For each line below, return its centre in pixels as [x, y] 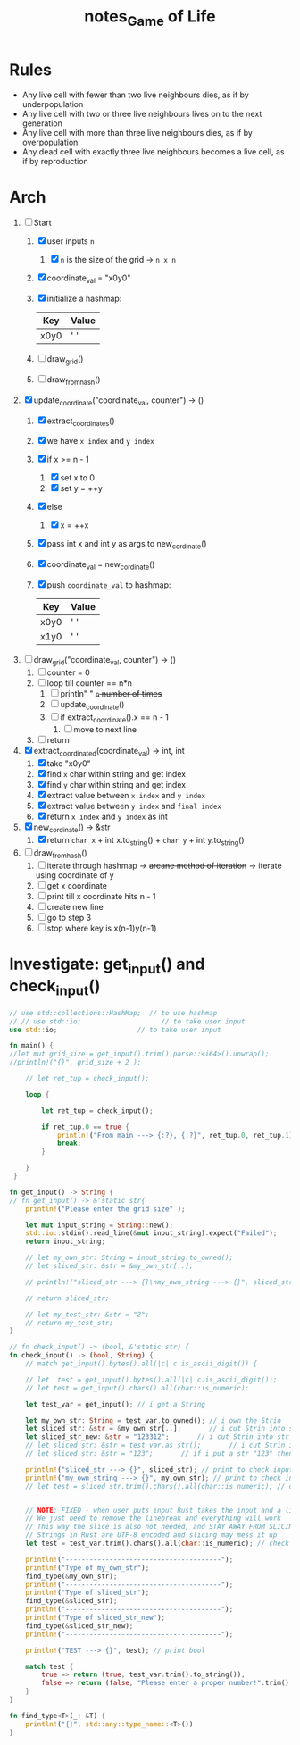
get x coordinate [77, 885]
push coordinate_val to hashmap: [109, 585]
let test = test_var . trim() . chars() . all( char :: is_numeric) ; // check [158, 1543]
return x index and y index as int [107, 817]
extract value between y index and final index [134, 806]
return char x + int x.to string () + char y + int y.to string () [146, 841]
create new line [75, 906]
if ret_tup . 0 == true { [85, 1127]
